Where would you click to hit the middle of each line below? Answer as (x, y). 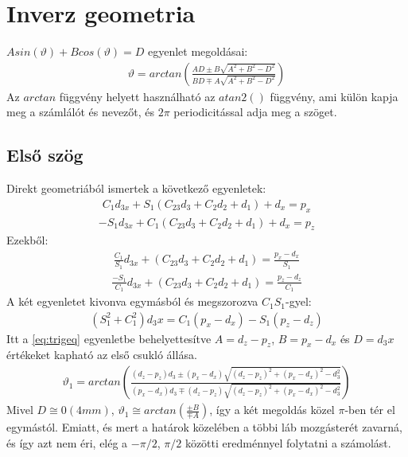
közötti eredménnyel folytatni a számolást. (288, 442)
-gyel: (299, 301)
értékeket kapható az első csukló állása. (102, 355)
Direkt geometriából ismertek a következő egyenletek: (136, 188)
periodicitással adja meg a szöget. (255, 112)
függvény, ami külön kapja (334, 96)
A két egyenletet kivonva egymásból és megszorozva (132, 301)
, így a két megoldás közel (272, 410)
